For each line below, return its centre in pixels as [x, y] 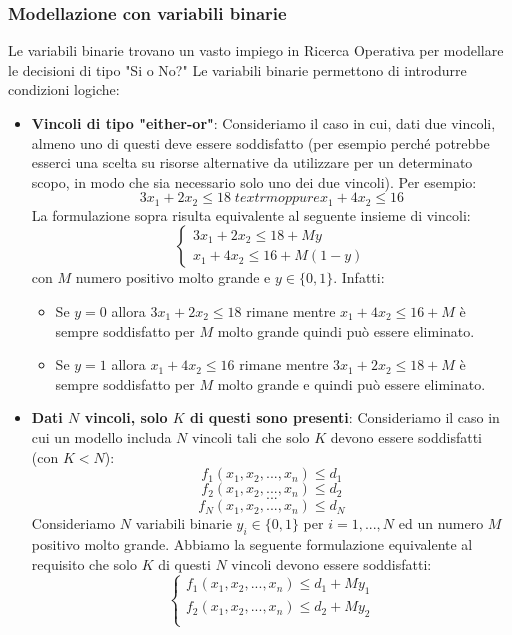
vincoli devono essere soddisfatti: [331, 563]
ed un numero [441, 523]
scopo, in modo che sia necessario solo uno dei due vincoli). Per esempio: [254, 181]
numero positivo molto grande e [173, 277]
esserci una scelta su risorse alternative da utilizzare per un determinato [252, 162]
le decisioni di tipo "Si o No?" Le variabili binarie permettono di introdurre [237, 69]
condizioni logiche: [64, 89]
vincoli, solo [126, 417]
